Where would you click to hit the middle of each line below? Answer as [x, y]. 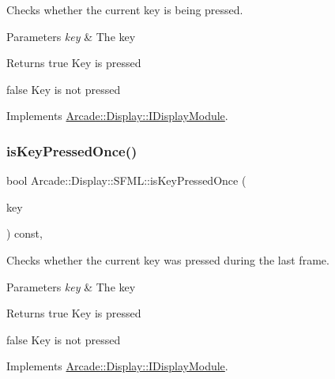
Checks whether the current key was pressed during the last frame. [168, 259]
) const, [24, 233]
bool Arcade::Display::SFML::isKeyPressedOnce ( [126, 180]
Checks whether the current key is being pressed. [125, 9]
